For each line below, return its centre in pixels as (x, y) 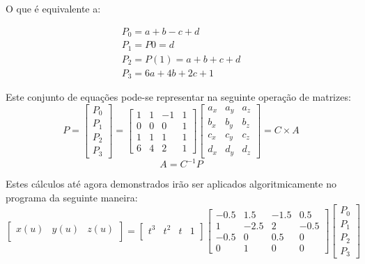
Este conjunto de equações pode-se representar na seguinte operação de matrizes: (178, 97)
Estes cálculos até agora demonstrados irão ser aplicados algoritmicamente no (171, 184)
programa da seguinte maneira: (72, 197)
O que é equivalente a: (53, 8)
